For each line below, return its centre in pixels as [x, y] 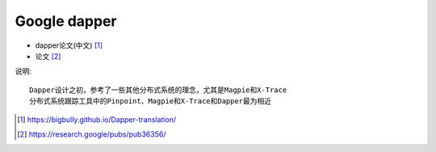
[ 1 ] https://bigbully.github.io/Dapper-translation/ [97, 119]
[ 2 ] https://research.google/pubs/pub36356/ [92, 134]
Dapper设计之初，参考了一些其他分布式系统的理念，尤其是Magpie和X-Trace [158, 90]
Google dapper [66, 21]
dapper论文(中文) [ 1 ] [69, 45]
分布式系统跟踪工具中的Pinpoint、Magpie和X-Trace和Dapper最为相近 [151, 101]
